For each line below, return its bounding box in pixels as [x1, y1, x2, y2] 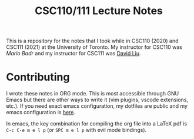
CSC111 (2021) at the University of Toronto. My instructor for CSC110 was [6, 44, 182, 51]
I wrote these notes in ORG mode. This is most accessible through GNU [6, 90, 179, 97]
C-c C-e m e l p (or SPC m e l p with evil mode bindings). [6, 127, 147, 134]
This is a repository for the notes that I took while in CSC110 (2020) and [6, 37, 179, 45]
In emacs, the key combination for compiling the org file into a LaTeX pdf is [6, 120, 187, 127]
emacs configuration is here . [6, 109, 75, 116]
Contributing [6, 71, 70, 84]
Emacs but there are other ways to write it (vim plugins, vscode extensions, [6, 96, 189, 104]
